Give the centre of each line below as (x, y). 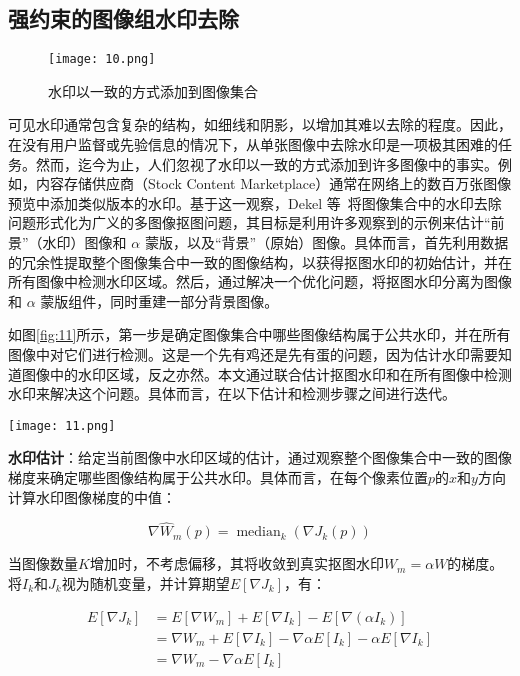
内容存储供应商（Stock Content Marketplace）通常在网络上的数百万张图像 (273, 183)
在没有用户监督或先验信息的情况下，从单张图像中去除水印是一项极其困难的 (253, 144)
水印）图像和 (84, 242)
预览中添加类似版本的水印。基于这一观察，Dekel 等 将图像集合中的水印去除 (255, 202)
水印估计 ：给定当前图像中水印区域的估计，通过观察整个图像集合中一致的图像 (260, 457)
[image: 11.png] (62, 425)
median (258, 532)
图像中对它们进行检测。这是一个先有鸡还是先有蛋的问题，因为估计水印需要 (253, 353)
